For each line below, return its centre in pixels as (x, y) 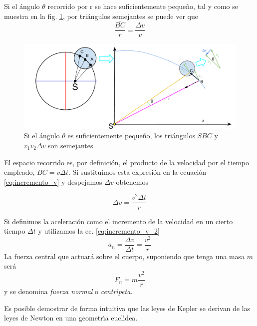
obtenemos (132, 181)
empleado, (19, 172)
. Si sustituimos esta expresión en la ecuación (137, 172)
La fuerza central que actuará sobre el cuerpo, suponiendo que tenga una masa (125, 256)
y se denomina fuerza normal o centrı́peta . (68, 291)
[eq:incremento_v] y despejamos (53, 181)
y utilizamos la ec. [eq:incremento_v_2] (99, 231)
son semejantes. (72, 145)
